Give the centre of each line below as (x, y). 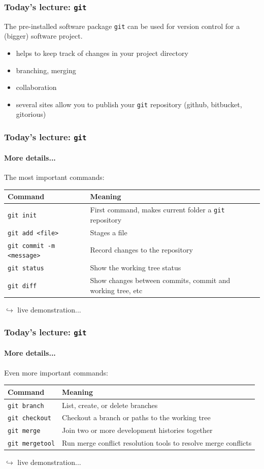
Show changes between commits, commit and (160, 280)
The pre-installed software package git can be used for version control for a (122, 26)
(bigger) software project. (43, 36)
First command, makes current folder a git (157, 210)
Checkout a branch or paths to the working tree (136, 417)
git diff (22, 286)
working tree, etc (116, 290)
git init (22, 215)
